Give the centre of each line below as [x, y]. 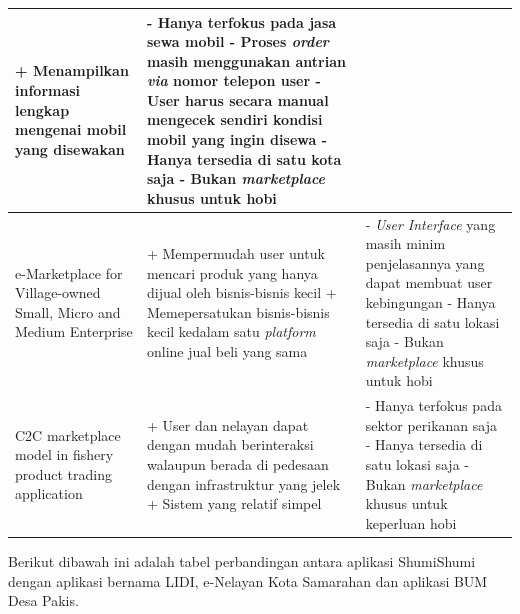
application [49, 493]
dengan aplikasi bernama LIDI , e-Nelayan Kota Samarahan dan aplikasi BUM [248, 580]
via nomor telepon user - [233, 80]
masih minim [405, 243]
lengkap [42, 109]
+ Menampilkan [72, 70]
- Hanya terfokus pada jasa [241, 21]
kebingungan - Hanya [430, 302]
